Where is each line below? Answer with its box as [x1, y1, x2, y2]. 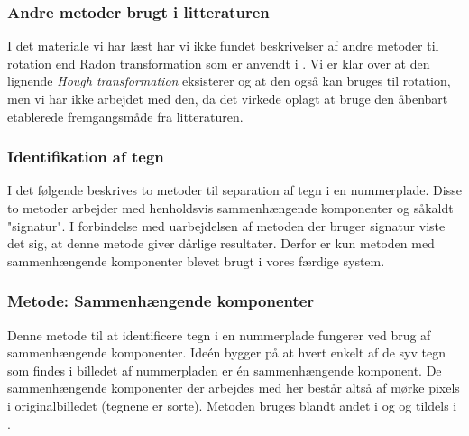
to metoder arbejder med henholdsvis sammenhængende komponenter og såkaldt [7, 199, 454, 217]
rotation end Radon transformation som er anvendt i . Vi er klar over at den [7, 53, 430, 72]
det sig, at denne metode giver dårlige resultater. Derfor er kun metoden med [7, 234, 435, 253]
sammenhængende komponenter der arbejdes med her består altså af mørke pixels [7, 378, 460, 397]
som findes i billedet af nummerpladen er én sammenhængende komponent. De [7, 360, 442, 379]
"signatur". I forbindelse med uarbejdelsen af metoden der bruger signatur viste [7, 216, 446, 235]
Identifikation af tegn [7, 145, 164, 168]
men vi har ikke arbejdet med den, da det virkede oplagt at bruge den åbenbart [7, 89, 448, 107]
